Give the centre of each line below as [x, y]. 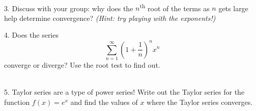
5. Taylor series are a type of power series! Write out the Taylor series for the [124, 92]
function [17, 102]
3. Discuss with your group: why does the [69, 8]
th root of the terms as [175, 7]
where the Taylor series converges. [200, 102]
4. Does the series [31, 35]
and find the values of [104, 102]
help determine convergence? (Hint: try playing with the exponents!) [110, 18]
